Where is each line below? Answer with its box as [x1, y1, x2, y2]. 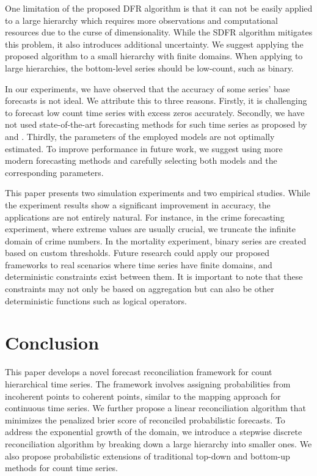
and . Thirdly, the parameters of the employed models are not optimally [5, 130, 275, 142]
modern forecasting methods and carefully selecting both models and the [5, 154, 277, 167]
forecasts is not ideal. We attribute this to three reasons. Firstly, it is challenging [5, 94, 307, 107]
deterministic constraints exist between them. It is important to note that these [5, 270, 303, 283]
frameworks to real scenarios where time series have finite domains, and [5, 258, 272, 271]
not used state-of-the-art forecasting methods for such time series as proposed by [5, 118, 307, 131]
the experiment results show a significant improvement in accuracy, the [5, 198, 271, 211]
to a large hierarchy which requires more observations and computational [5, 13, 278, 26]
